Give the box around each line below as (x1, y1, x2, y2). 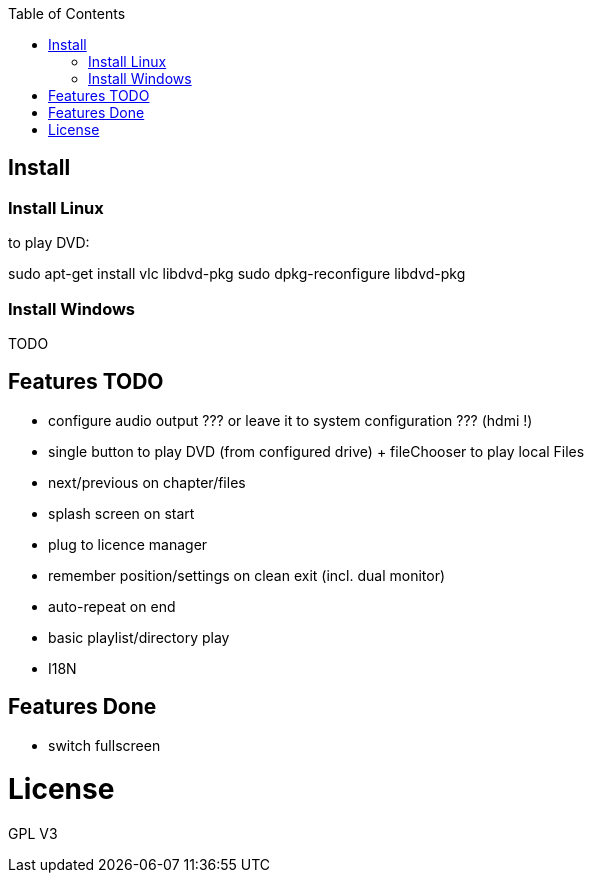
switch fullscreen (48, 736, 161, 754)
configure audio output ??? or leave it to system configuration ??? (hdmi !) (48, 411, 533, 429)
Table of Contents (8, 5, 126, 22)
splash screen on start (48, 504, 195, 522)
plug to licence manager (48, 535, 208, 553)
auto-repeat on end (48, 597, 176, 615)
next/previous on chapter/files (48, 473, 246, 491)
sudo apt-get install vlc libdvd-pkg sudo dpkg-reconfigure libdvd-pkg (8, 265, 466, 283)
